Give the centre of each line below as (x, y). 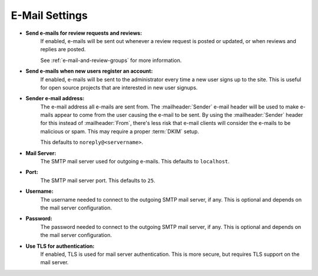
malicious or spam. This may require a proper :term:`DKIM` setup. (120, 131)
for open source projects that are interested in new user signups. (119, 87)
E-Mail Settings (49, 15)
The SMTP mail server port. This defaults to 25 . (98, 180)
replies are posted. (63, 50)
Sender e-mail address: (55, 98)
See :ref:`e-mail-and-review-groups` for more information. (111, 60)
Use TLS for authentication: (60, 246)
